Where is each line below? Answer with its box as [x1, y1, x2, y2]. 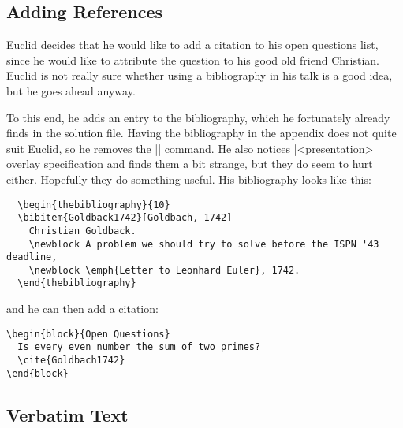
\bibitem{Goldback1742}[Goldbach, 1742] [17, 212, 233, 224]
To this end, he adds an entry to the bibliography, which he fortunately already [6, 109, 390, 125]
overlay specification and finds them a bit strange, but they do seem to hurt [6, 155, 373, 172]
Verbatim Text [6, 402, 129, 426]
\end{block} [6, 367, 69, 379]
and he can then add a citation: [6, 300, 159, 317]
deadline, [6, 251, 58, 263]
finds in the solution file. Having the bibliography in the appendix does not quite [6, 125, 397, 141]
